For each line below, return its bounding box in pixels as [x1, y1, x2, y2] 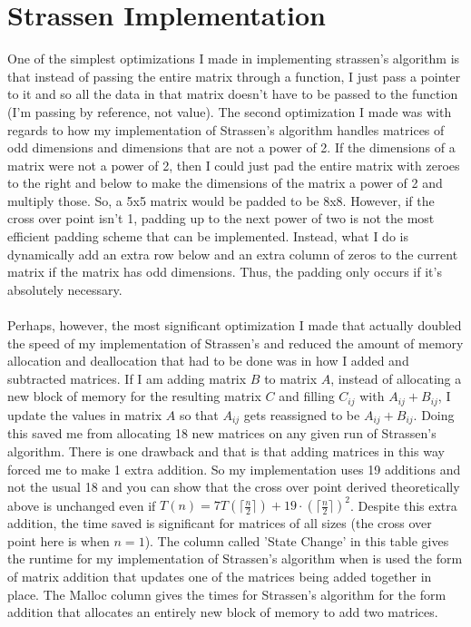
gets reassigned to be [243, 405, 360, 424]
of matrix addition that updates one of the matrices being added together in [7, 566, 432, 585]
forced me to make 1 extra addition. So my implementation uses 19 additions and [7, 459, 461, 478]
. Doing [413, 405, 455, 424]
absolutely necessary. [7, 279, 123, 299]
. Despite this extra [349, 495, 457, 514]
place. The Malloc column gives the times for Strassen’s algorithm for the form [7, 584, 446, 603]
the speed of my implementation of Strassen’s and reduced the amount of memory [7, 333, 464, 352]
